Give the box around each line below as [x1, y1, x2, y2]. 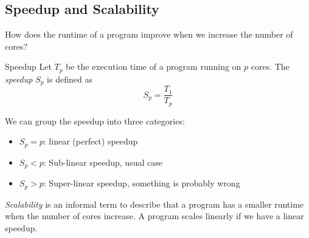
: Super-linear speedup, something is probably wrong [43, 177, 240, 189]
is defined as [47, 72, 92, 85]
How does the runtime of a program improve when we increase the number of [5, 28, 293, 41]
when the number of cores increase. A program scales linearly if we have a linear [5, 209, 304, 222]
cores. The [251, 60, 290, 73]
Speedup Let [5, 60, 52, 73]
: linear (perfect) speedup [43, 135, 138, 148]
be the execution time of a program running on [66, 60, 241, 73]
